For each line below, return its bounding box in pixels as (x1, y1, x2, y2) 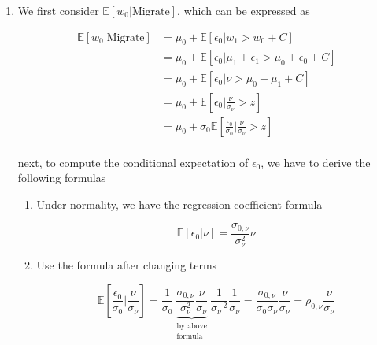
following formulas (17, 169, 106, 186)
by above (176, 321, 208, 330)
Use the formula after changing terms (36, 257, 217, 273)
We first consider (17, 2, 99, 18)
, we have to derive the (261, 154, 371, 170)
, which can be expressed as (177, 2, 310, 18)
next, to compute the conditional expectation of (17, 154, 249, 170)
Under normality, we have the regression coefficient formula (36, 195, 323, 212)
